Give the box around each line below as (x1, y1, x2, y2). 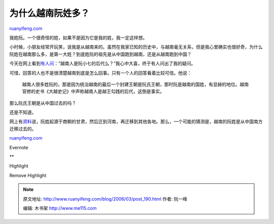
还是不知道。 (9, 109, 37, 115)
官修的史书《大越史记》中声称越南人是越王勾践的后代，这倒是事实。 (22, 88, 164, 94)
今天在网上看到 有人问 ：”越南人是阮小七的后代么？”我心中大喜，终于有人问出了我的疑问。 (9, 60, 196, 67)
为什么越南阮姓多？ (9, 8, 90, 19)
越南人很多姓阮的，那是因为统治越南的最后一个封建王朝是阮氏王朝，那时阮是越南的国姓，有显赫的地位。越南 (22, 81, 249, 87)
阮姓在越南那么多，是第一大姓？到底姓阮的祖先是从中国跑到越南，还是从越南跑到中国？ (9, 51, 192, 57)
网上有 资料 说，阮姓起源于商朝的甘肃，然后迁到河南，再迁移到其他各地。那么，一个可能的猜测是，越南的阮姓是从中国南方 (9, 118, 263, 124)
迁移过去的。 (9, 125, 37, 132)
